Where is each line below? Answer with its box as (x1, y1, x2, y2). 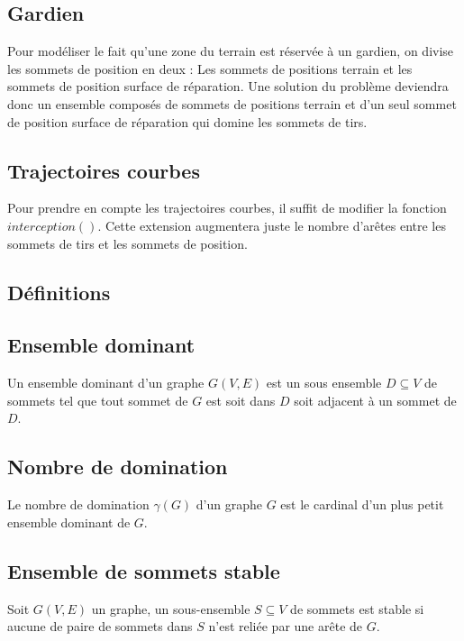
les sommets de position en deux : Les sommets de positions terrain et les (7, 59, 413, 78)
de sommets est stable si (290, 599, 424, 618)
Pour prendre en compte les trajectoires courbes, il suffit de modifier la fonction (7, 198, 447, 217)
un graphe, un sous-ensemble (91, 599, 250, 618)
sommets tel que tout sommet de (7, 390, 188, 409)
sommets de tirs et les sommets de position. (7, 234, 248, 252)
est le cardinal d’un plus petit (280, 495, 444, 514)
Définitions (7, 278, 111, 306)
